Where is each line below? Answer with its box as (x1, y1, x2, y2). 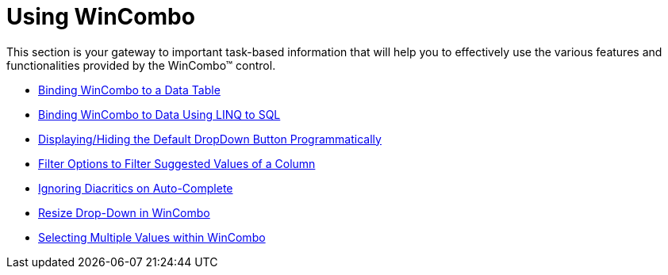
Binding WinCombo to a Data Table (38, 82, 221, 97)
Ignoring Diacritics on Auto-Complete (38, 181, 233, 195)
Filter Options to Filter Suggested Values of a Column (38, 156, 316, 170)
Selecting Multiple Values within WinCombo (38, 230, 266, 244)
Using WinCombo (6, 3, 195, 30)
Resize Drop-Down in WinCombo (38, 205, 210, 220)
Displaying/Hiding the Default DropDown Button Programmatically (38, 132, 382, 146)
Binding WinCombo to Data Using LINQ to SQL (38, 107, 281, 121)
